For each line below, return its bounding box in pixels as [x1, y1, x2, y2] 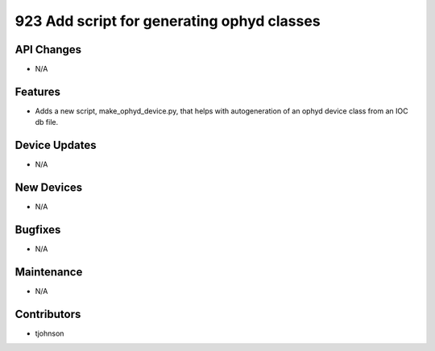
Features [14, 85, 60, 98]
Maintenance [14, 265, 83, 279]
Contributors [14, 307, 81, 321]
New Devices [14, 181, 83, 195]
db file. [35, 118, 59, 127]
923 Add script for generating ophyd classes [14, 12, 321, 30]
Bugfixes [14, 222, 61, 237]
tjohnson [35, 328, 64, 338]
